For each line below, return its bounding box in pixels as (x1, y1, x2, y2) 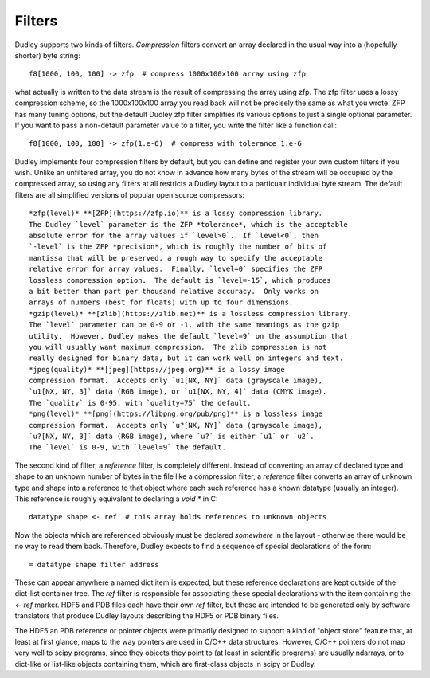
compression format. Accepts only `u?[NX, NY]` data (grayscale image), (29, 421, 323, 429)
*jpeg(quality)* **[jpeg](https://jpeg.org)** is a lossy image (29, 365, 286, 374)
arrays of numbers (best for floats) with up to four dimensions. (29, 298, 294, 307)
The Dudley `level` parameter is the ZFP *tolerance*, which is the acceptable (29, 220, 348, 229)
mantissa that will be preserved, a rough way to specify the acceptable (29, 253, 323, 262)
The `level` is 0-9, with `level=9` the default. (29, 443, 227, 452)
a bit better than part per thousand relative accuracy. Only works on (29, 287, 319, 296)
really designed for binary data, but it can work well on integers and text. (29, 354, 344, 363)
